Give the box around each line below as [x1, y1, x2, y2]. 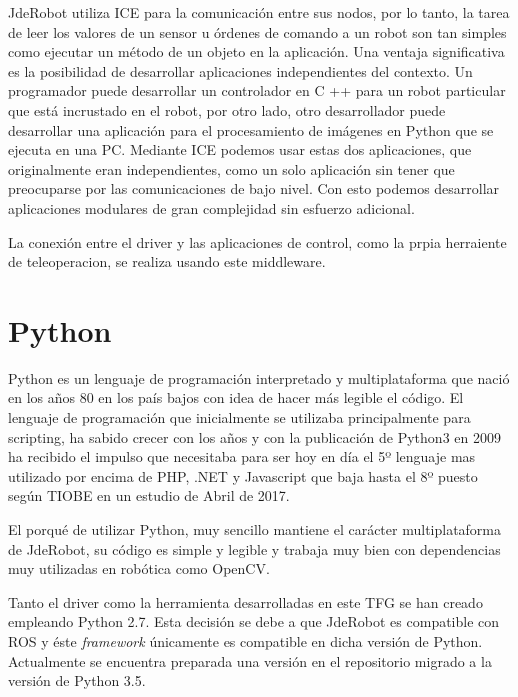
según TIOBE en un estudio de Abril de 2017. [8, 485, 290, 506]
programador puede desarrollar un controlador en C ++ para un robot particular [8, 80, 506, 101]
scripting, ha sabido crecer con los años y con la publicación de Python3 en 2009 [8, 426, 501, 447]
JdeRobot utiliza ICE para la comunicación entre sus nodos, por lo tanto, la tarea [8, 2, 510, 22]
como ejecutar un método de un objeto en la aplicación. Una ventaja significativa [8, 41, 505, 62]
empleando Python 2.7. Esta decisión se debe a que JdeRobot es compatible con [8, 611, 500, 632]
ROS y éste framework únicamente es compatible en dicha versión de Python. [8, 630, 483, 651]
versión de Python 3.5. [8, 670, 146, 691]
